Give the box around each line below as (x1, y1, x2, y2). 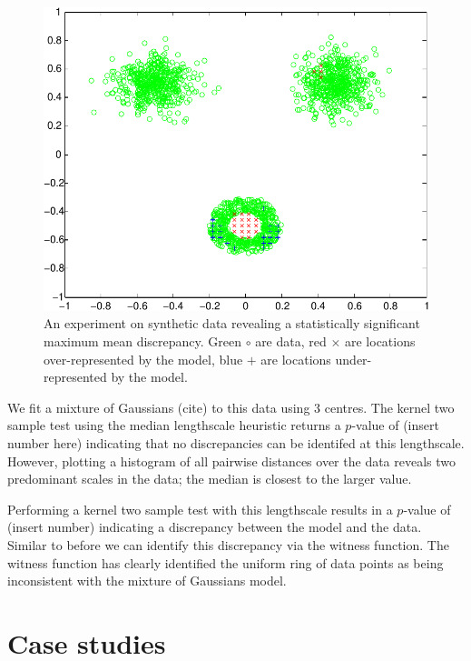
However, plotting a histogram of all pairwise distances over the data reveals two (7, 451, 456, 470)
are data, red (255, 331, 327, 350)
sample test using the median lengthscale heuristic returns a (7, 416, 341, 435)
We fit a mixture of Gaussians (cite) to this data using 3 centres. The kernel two (7, 397, 455, 416)
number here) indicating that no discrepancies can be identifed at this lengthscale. (7, 433, 465, 452)
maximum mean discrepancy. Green (44, 331, 242, 350)
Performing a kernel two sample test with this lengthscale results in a (7, 499, 393, 518)
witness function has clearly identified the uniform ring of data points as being (7, 553, 444, 572)
